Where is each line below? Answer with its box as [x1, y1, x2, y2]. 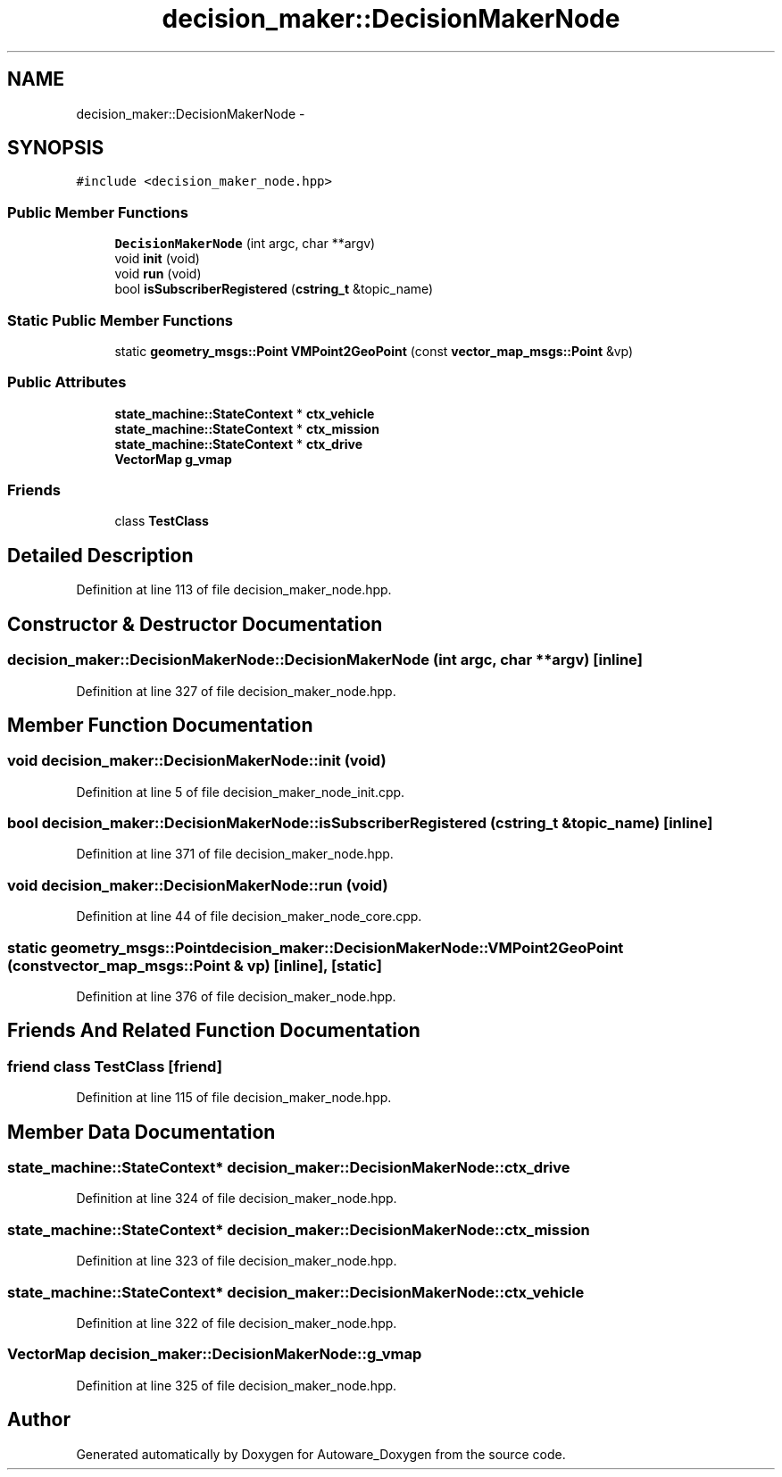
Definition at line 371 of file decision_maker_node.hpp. [76, 846, 394, 862]
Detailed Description [7, 544, 194, 567]
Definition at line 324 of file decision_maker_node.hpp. [76, 1191, 397, 1207]
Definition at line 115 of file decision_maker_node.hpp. [76, 1090, 392, 1106]
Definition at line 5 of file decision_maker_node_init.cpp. [76, 784, 405, 800]
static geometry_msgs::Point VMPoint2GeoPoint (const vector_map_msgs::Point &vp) [114, 343, 634, 359]
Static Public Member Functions [7, 311, 234, 329]
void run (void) [114, 266, 202, 282]
